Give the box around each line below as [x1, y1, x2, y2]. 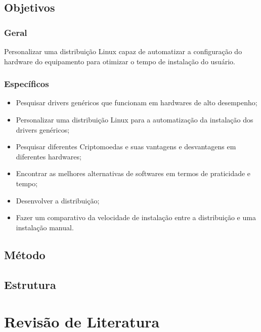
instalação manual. [16, 222, 74, 232]
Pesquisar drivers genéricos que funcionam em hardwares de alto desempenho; [16, 97, 257, 108]
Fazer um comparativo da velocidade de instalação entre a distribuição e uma [16, 212, 256, 223]
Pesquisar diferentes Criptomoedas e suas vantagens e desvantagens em [16, 141, 236, 152]
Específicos [4, 77, 49, 90]
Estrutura [4, 276, 56, 292]
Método [4, 246, 46, 262]
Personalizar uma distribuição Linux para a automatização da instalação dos [16, 114, 253, 124]
